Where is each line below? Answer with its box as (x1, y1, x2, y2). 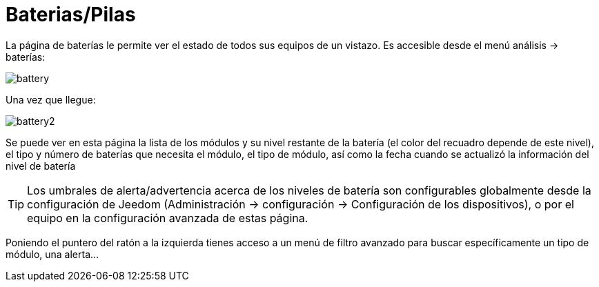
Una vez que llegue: (6, 93, 96, 106)
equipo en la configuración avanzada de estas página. (27, 210, 308, 225)
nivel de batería (6, 159, 76, 172)
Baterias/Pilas (6, 3, 136, 26)
